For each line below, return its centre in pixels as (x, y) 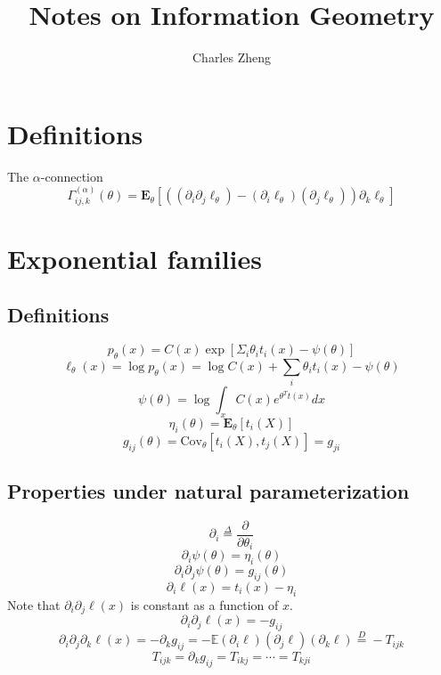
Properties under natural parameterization (208, 490)
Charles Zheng (231, 57)
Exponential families (135, 258)
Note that (34, 604)
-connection (72, 176)
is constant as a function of (204, 604)
